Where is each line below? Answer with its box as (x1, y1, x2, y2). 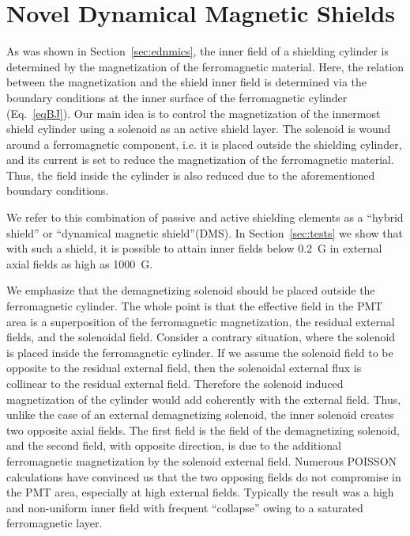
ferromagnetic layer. (6, 515, 103, 531)
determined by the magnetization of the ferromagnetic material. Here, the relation (6, 58, 404, 74)
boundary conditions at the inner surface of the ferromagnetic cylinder (6, 89, 348, 105)
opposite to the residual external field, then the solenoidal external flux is (6, 359, 362, 376)
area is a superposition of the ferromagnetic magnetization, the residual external (6, 313, 395, 329)
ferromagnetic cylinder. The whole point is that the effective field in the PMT (6, 298, 383, 314)
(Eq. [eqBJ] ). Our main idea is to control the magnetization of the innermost (6, 105, 381, 121)
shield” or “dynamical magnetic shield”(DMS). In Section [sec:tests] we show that (6, 224, 403, 241)
